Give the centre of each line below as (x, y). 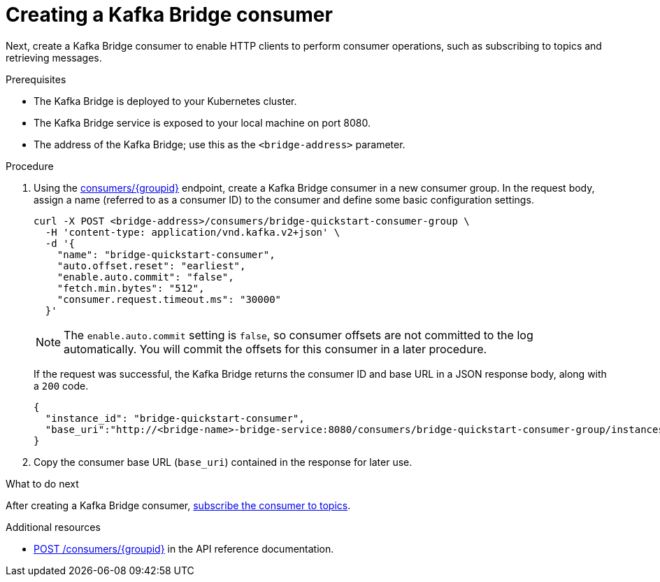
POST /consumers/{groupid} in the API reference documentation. (184, 548)
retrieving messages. (54, 57)
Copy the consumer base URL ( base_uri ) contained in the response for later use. (223, 462)
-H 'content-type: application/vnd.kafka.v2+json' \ (193, 232)
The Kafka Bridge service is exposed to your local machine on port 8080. (202, 122)
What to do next (42, 483)
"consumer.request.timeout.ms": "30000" (169, 299)
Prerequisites (36, 79)
